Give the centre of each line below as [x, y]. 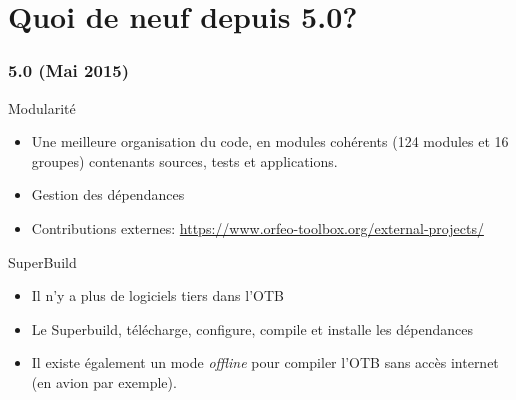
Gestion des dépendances [108, 194]
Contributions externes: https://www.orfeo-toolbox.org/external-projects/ [257, 227]
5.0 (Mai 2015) [69, 70]
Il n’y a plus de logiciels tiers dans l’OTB [157, 295]
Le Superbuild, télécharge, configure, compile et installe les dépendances [252, 328]
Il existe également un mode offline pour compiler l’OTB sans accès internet [265, 362]
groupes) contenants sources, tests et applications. [184, 160]
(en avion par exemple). [104, 381]
